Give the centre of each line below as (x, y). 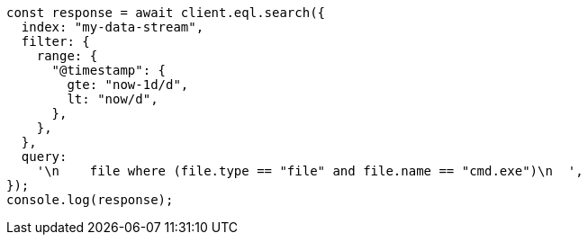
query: (44, 157)
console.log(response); (90, 200)
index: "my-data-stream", (113, 27)
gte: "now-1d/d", (128, 85)
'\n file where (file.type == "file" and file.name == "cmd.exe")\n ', (310, 171)
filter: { (55, 41)
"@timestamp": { (109, 70)
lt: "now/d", (113, 99)
